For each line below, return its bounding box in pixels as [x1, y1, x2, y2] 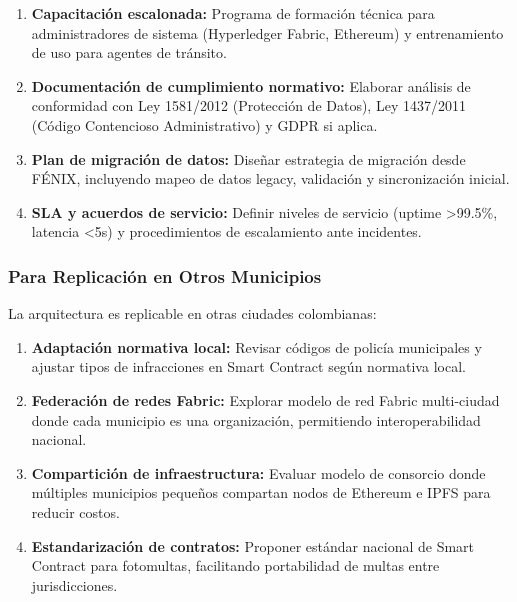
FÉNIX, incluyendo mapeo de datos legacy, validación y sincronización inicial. [31, 168, 510, 189]
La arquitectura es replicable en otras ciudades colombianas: [8, 303, 377, 324]
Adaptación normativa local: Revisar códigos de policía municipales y [31, 336, 482, 357]
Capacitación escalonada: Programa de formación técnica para [31, 3, 435, 23]
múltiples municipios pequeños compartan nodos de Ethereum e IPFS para [31, 482, 491, 503]
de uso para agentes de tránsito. [31, 42, 227, 63]
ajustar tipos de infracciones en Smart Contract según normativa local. [31, 356, 466, 377]
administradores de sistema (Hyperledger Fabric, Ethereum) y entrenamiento [31, 22, 504, 43]
